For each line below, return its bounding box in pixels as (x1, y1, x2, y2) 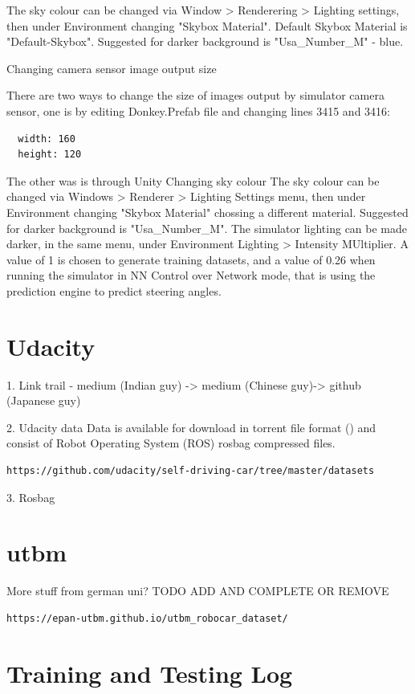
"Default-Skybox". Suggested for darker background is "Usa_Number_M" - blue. (6, 33, 404, 50)
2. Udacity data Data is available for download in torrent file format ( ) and (6, 418, 376, 435)
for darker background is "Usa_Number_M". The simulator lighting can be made (6, 219, 408, 236)
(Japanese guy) (6, 392, 81, 409)
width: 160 (18, 133, 75, 145)
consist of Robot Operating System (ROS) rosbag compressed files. (6, 435, 336, 451)
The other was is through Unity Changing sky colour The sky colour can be (6, 172, 380, 189)
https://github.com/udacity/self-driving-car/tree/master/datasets (6, 465, 375, 476)
